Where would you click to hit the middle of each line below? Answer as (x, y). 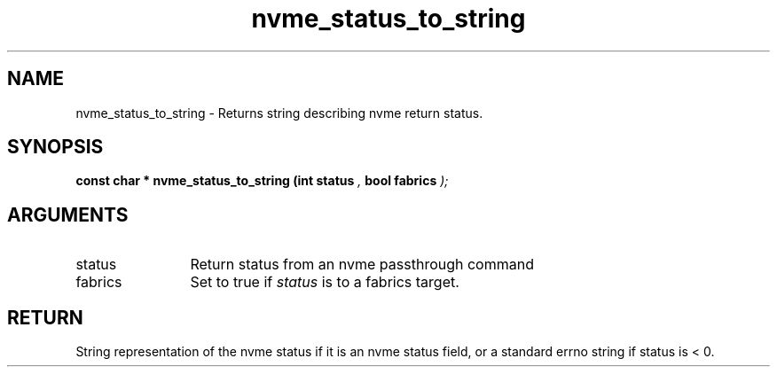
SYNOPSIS (55, 147)
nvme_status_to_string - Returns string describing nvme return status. (279, 113)
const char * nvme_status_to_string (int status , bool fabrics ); (262, 181)
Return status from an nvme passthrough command (362, 265)
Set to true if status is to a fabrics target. (325, 282)
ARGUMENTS (68, 214)
